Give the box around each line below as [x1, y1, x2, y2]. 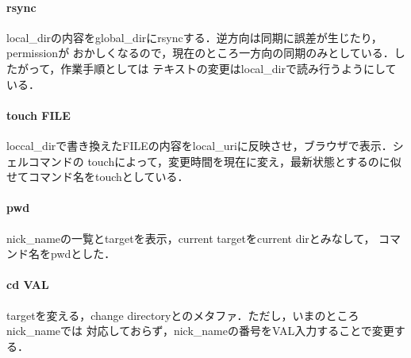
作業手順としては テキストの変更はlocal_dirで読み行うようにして [60, 60, 397, 76]
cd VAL [6, 276, 49, 293]
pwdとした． [50, 245, 116, 262]
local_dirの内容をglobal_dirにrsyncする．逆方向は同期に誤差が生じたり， [6, 29, 382, 45]
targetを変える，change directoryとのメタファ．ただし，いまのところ [6, 306, 359, 323]
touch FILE [6, 106, 71, 123]
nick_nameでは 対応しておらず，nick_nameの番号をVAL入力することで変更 [6, 322, 394, 339]
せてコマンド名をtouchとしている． [6, 168, 189, 185]
